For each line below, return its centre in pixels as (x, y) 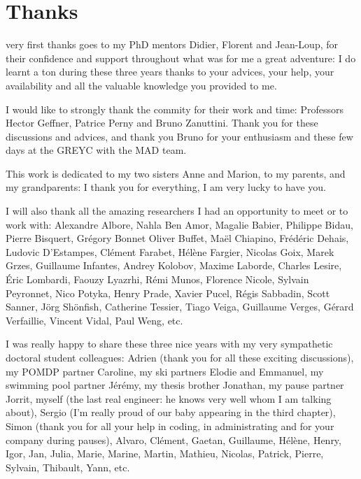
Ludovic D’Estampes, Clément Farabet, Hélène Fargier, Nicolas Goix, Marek (170, 251)
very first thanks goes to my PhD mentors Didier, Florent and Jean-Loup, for (172, 44)
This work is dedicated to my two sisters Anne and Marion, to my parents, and (176, 173)
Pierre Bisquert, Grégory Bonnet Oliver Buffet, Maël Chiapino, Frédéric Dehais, (177, 238)
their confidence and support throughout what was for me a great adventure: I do (181, 58)
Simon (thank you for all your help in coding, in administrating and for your (170, 426)
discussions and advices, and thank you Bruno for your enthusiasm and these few (179, 136)
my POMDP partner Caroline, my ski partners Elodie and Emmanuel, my (165, 371)
